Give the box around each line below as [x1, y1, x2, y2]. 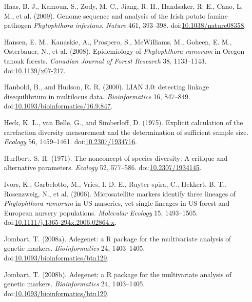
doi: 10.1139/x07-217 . [4, 65, 66, 75]
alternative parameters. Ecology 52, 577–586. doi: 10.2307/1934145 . [4, 162, 202, 173]
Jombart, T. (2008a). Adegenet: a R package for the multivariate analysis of [4, 233, 231, 243]
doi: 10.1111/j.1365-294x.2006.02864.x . [4, 217, 116, 227]
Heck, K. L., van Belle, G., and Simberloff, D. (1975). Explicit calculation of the [4, 117, 243, 127]
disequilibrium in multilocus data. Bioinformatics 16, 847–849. [4, 91, 191, 101]
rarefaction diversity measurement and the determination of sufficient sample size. [4, 127, 249, 137]
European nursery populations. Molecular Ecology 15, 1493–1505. [4, 207, 198, 217]
